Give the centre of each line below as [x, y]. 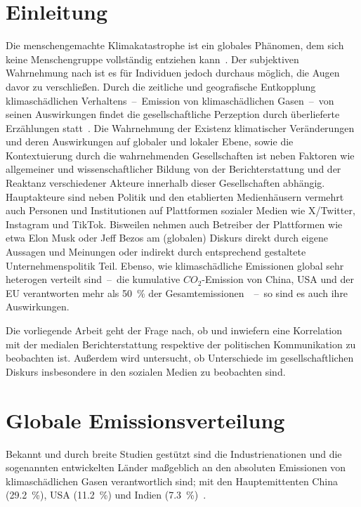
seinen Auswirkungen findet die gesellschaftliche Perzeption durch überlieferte [173, 114]
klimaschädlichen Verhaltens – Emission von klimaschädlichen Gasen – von [170, 100]
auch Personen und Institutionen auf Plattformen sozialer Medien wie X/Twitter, [180, 210]
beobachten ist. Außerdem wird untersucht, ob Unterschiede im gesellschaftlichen [180, 358]
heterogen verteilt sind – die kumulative [93, 279]
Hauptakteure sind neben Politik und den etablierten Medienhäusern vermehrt [175, 196]
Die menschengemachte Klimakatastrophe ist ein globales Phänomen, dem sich [175, 45]
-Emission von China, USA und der [278, 279]
